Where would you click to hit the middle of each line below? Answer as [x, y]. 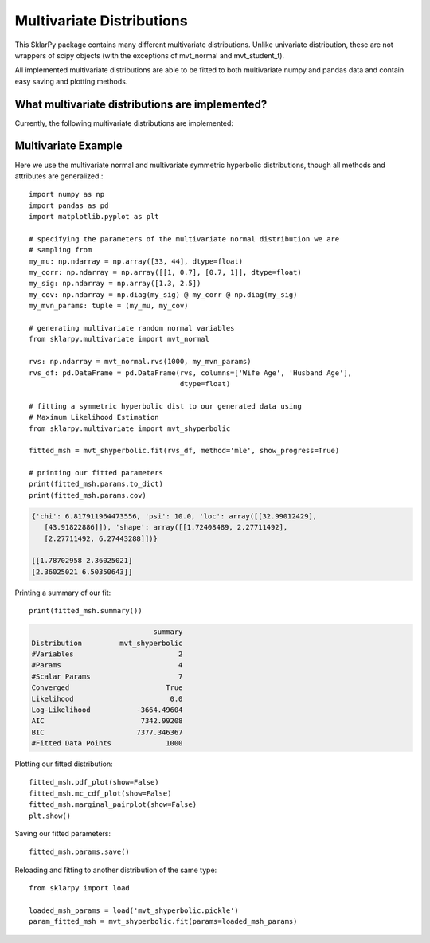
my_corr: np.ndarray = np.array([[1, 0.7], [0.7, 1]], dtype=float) [165, 272]
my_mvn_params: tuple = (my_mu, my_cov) [109, 306]
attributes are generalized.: [59, 176]
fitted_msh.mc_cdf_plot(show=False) [100, 793]
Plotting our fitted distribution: [64, 764]
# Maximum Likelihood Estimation [94, 417]
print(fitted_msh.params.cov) [88, 495]
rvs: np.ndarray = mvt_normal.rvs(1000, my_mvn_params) [140, 362]
